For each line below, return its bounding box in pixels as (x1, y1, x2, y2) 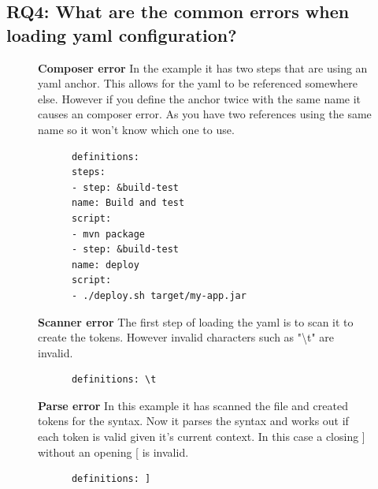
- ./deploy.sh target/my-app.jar (71, 289, 246, 301)
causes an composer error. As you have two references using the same (38, 106, 372, 122)
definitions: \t (71, 374, 157, 386)
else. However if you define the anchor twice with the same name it (38, 90, 361, 106)
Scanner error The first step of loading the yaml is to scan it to (38, 313, 354, 330)
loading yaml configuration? (6, 22, 237, 47)
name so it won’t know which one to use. (38, 121, 235, 137)
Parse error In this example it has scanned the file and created (38, 397, 348, 413)
